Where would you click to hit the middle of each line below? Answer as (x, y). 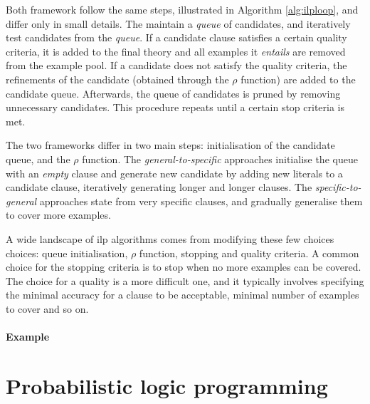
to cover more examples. (58, 215)
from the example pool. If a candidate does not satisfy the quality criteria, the (176, 65)
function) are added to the (298, 79)
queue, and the (38, 159)
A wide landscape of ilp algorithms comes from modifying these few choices (170, 238)
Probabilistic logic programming (167, 385)
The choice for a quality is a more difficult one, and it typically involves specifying (185, 280)
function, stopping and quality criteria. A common (249, 253)
